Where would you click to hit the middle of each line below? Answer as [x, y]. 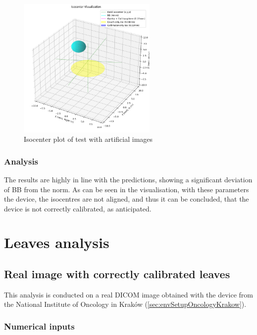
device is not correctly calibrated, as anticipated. [78, 208]
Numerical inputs [39, 326]
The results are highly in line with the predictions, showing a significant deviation [128, 179]
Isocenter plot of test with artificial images [88, 139]
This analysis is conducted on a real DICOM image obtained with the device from [129, 294]
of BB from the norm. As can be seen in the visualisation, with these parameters [127, 189]
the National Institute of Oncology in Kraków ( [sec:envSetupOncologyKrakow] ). [125, 304]
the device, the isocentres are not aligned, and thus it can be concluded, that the [127, 199]
